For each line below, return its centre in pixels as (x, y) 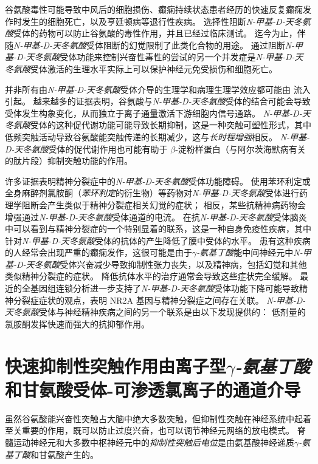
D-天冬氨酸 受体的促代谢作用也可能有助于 (86, 148)
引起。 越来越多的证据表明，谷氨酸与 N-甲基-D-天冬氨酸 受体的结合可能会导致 (158, 101)
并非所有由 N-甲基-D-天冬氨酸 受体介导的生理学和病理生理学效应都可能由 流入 (158, 89)
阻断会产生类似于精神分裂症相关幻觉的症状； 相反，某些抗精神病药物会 (164, 204)
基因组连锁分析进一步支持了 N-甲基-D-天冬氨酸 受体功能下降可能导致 (165, 288)
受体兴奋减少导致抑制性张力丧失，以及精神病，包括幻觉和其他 (183, 264)
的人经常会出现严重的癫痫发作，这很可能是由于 (99, 252)
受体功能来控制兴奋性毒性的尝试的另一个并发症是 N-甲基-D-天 (181, 57)
